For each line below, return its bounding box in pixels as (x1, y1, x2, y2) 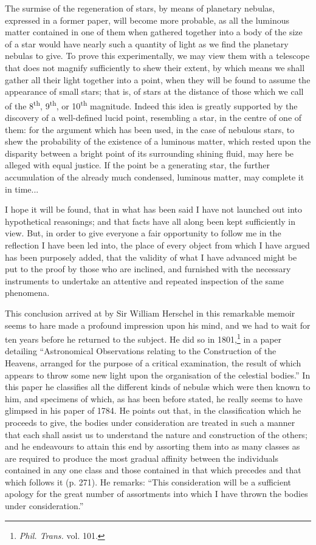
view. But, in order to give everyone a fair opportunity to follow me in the (5, 227, 281, 239)
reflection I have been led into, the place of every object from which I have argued (5, 238, 310, 251)
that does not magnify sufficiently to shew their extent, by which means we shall (5, 61, 305, 74)
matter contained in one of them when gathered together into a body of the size (5, 26, 303, 38)
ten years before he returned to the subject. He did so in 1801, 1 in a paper (5, 331, 282, 345)
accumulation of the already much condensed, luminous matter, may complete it (5, 170, 304, 183)
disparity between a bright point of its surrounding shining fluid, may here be (5, 146, 294, 159)
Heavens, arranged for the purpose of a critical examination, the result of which (5, 356, 301, 369)
